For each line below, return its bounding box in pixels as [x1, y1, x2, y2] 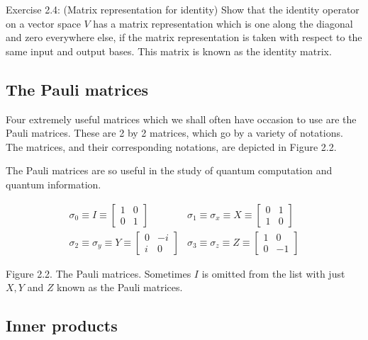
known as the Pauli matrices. [57, 280, 183, 295]
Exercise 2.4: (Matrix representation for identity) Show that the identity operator [6, 2, 359, 16]
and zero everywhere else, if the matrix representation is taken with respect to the [6, 30, 362, 45]
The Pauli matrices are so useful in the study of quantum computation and [6, 163, 333, 178]
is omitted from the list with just [201, 266, 345, 280]
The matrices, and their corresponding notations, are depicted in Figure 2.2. [6, 139, 337, 154]
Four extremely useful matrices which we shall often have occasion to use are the [6, 111, 357, 126]
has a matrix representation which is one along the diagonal [93, 16, 353, 30]
